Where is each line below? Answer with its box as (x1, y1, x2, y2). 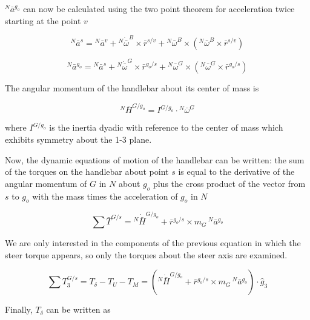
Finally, (5, 303, 33, 316)
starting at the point (5, 14, 81, 27)
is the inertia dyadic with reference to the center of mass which (49, 121, 283, 134)
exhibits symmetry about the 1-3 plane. (5, 132, 152, 145)
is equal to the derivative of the (178, 165, 295, 178)
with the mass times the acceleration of (32, 189, 178, 202)
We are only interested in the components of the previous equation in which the (5, 237, 301, 249)
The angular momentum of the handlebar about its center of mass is (5, 82, 259, 94)
